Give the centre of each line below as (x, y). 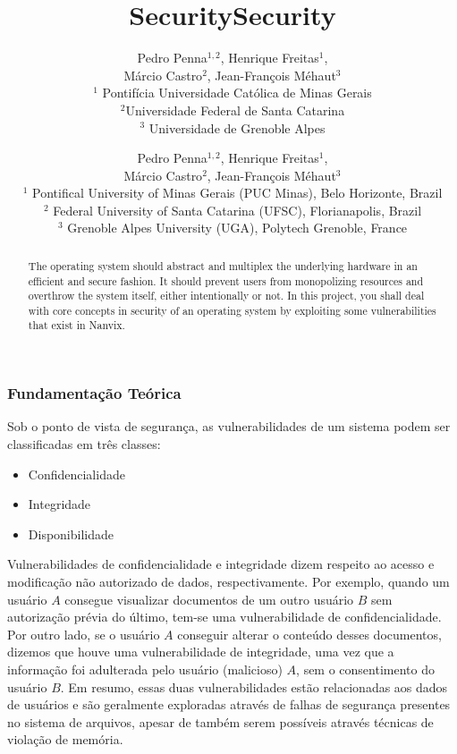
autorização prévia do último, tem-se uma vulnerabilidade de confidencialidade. (224, 617)
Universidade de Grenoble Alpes (237, 127)
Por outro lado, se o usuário (84, 634)
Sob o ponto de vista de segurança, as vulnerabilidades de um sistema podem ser (229, 426)
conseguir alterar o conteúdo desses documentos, (309, 634)
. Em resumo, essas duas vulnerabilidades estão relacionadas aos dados (254, 686)
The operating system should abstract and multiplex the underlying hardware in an (223, 265)
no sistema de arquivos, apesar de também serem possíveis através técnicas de (220, 721)
